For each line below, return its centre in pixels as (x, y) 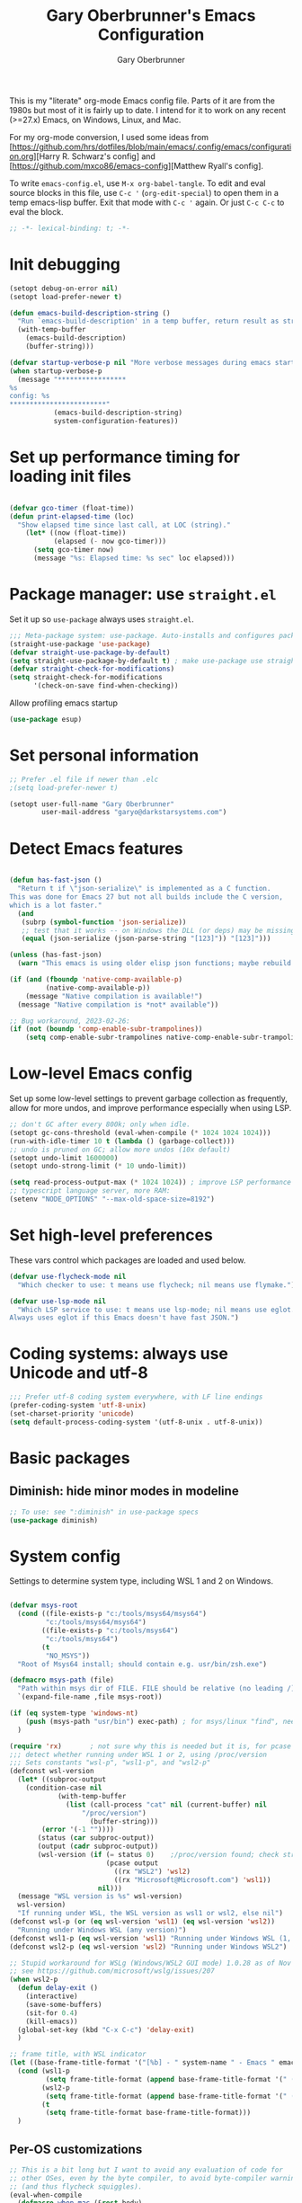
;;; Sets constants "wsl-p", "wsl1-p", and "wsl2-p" (110, 1763)
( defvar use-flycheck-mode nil (68, 1276)
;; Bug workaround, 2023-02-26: (70, 1021)
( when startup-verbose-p (56, 371)
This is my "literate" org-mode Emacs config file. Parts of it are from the (142, 101)
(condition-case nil (64, 1788)
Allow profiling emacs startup (64, 703)
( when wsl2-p (34, 1980)
